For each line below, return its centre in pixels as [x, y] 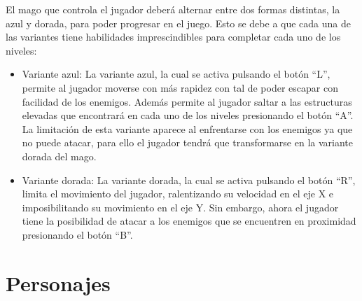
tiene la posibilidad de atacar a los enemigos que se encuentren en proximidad [189, 221]
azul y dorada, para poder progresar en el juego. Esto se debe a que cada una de [178, 23]
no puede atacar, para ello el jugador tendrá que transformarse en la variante [188, 142]
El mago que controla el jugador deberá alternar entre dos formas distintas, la [173, 9]
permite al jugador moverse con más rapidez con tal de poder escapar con [180, 87]
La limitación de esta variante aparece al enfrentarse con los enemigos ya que [187, 128]
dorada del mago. [59, 156]
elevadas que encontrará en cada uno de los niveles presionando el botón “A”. [188, 115]
